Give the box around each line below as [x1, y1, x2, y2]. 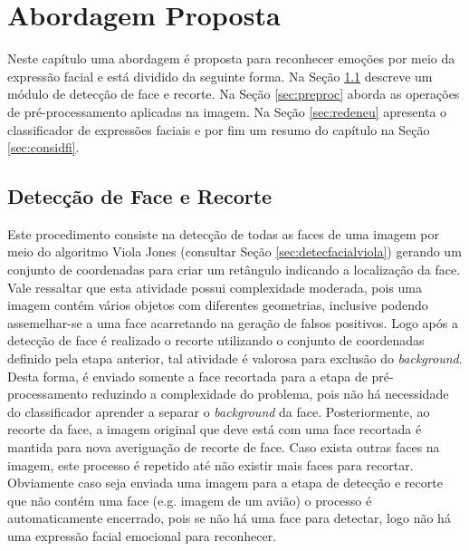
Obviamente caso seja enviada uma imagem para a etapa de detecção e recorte [7, 473, 443, 492]
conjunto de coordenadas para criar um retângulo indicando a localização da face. [7, 260, 461, 279]
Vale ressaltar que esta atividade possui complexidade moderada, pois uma [7, 277, 422, 296]
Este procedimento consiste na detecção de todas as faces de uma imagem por [7, 224, 440, 243]
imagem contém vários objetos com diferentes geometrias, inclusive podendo [7, 295, 428, 314]
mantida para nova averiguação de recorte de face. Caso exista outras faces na [7, 438, 440, 457]
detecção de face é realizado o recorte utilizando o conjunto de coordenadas [7, 331, 425, 350]
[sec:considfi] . [7, 138, 80, 157]
